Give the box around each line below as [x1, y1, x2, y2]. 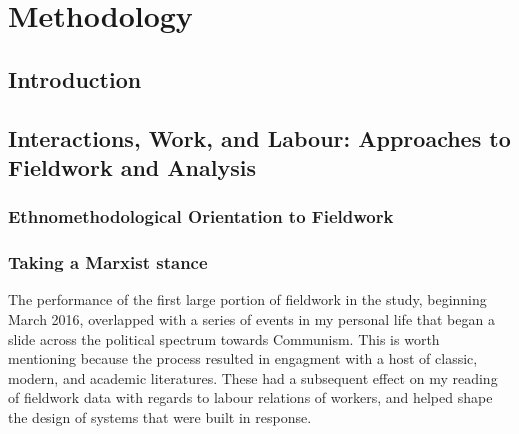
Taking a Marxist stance [8, 250, 208, 275]
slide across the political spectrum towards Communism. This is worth [8, 328, 440, 349]
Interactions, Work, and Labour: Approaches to [8, 122, 511, 153]
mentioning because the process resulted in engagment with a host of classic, [8, 348, 478, 369]
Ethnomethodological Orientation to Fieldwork [8, 204, 394, 229]
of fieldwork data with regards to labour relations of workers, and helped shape [8, 387, 493, 408]
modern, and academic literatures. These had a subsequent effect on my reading [8, 367, 498, 388]
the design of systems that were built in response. [8, 406, 312, 427]
